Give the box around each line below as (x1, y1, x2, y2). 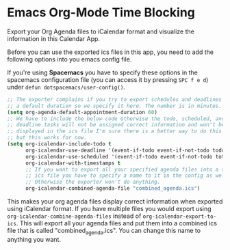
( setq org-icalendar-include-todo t (7, 141, 112, 148)
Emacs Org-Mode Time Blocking (7, 5, 195, 20)
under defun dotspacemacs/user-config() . (7, 83, 125, 91)
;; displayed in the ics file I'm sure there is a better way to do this (7, 128, 222, 135)
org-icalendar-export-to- (142, 213, 217, 220)
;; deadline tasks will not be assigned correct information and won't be (7, 122, 225, 128)
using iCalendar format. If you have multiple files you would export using (7, 205, 212, 213)
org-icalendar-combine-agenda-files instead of (7, 212, 142, 220)
